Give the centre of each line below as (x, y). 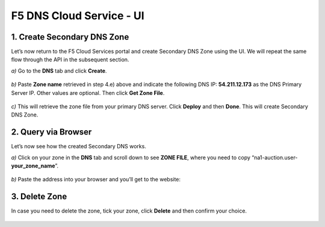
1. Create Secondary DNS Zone (70, 37)
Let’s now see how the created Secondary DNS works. (79, 147)
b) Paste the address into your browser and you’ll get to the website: (96, 180)
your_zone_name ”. (35, 166)
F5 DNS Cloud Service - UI (78, 16)
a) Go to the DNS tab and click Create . (59, 71)
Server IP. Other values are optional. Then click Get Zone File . (88, 92)
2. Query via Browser (51, 132)
